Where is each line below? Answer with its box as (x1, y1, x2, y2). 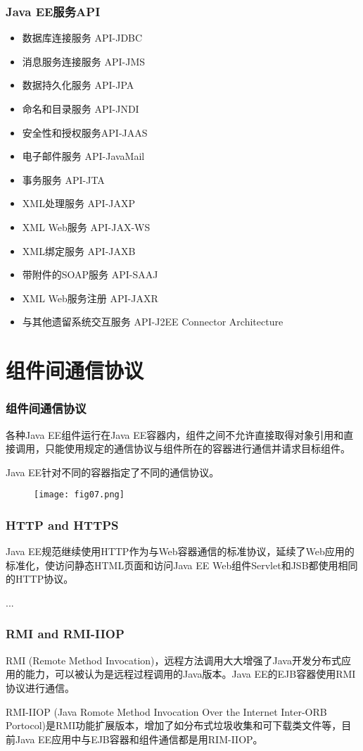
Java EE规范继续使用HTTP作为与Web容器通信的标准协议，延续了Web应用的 (6, 544, 355, 559)
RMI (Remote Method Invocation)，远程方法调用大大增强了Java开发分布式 (6, 652, 341, 667)
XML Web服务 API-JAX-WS (22, 219, 151, 234)
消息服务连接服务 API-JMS (22, 54, 146, 68)
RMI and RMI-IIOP (6, 625, 125, 643)
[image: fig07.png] (34, 490, 125, 500)
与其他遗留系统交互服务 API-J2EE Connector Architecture (22, 314, 284, 329)
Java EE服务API (6, 2, 101, 20)
